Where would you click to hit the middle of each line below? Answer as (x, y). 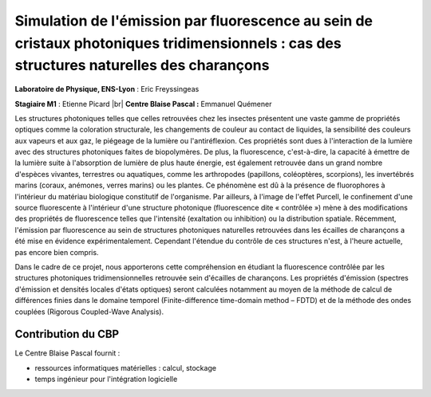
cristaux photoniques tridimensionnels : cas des (178, 43)
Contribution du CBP (67, 334)
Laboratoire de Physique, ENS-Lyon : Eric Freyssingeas (107, 89)
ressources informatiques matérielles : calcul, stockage (126, 368)
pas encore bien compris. (57, 252)
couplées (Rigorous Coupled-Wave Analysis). (89, 312)
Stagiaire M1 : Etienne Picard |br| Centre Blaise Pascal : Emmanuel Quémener (143, 104)
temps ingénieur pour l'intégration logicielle (106, 379)
